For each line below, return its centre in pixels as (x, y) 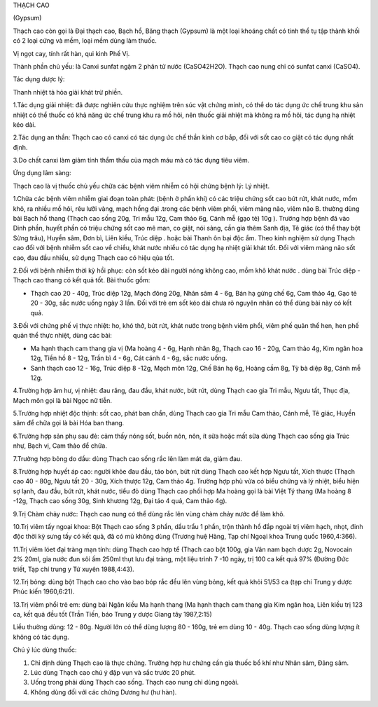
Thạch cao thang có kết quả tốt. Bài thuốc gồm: (82, 280)
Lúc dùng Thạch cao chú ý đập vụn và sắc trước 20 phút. (113, 673)
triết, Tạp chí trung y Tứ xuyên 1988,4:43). (73, 569)
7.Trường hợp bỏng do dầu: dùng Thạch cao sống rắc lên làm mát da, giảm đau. (128, 458)
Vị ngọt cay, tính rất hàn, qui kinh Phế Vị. (71, 53)
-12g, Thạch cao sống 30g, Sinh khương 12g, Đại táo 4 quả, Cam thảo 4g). (120, 501)
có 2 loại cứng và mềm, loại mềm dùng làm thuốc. (85, 41)
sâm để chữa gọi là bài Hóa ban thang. (69, 423)
